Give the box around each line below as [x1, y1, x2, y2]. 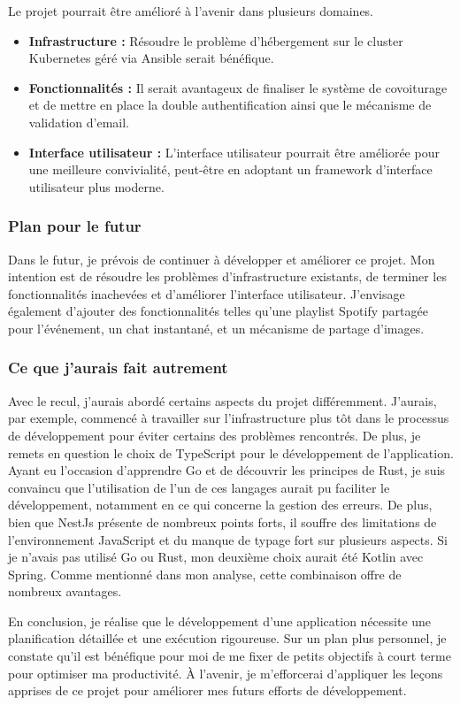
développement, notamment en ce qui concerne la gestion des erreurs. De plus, [8, 495, 433, 514]
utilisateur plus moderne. [28, 177, 165, 195]
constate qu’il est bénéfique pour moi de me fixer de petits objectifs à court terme [8, 647, 451, 665]
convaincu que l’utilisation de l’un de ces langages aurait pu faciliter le [8, 478, 390, 496]
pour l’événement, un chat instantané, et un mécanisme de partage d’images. [8, 318, 425, 337]
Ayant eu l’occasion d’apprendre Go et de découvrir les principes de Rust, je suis [8, 461, 446, 479]
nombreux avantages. [8, 582, 122, 601]
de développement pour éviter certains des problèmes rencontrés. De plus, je [8, 425, 421, 444]
